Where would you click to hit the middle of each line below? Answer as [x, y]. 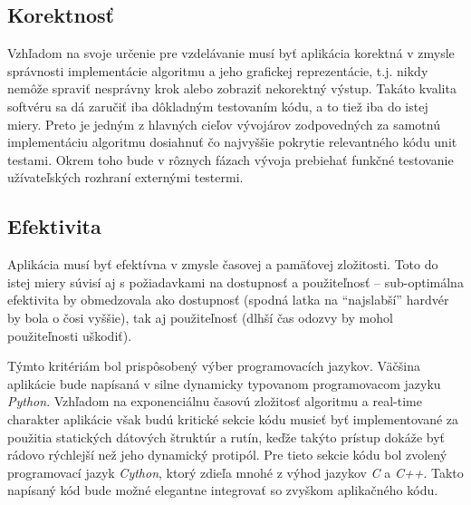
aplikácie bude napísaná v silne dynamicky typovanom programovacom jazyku [224, 383]
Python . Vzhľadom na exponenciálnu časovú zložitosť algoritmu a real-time [215, 401]
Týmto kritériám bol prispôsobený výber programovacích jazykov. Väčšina [214, 366]
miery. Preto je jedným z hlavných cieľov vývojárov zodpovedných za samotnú [224, 124]
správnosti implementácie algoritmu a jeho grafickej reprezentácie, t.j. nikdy [218, 70]
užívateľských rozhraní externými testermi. [125, 177]
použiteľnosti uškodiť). [70, 335]
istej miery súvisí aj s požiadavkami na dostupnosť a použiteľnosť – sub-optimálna [235, 282]
